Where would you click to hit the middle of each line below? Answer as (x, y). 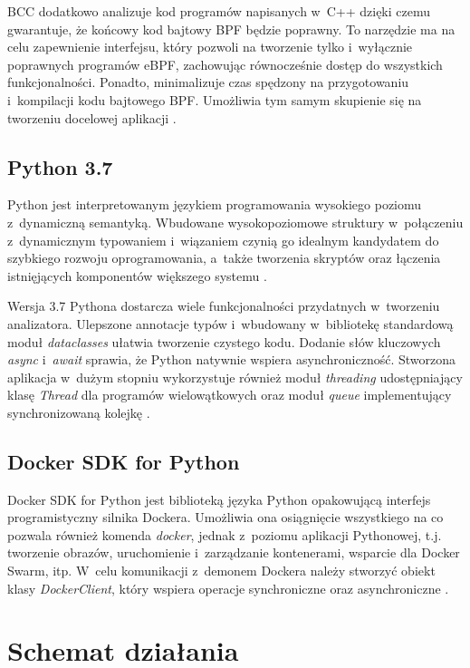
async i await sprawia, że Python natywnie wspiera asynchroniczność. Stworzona (231, 359)
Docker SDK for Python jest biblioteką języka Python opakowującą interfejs (219, 499)
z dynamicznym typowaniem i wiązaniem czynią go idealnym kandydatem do (223, 240)
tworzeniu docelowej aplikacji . (92, 117)
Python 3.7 (60, 166)
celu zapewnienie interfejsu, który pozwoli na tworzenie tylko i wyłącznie (210, 47)
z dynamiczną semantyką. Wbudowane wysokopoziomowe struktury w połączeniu (235, 222)
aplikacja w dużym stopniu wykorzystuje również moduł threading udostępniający (235, 377)
